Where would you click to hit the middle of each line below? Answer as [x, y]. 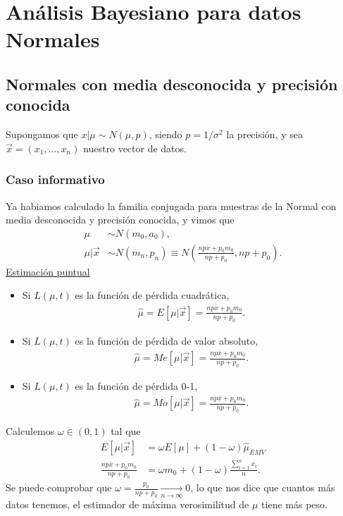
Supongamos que [42, 134]
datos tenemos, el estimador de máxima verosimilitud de [127, 504]
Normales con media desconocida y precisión [172, 84]
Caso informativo [55, 179]
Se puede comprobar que [59, 487]
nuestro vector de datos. [135, 148]
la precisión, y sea [264, 134]
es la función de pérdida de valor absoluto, [167, 340]
